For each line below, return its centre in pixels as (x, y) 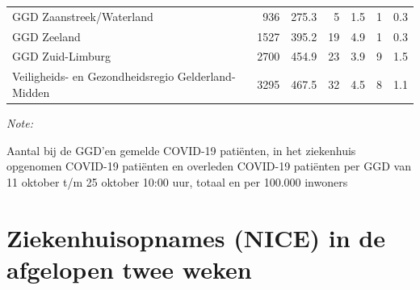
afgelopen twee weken (129, 269)
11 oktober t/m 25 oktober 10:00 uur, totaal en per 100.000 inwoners (177, 181)
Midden (31, 92)
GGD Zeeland (46, 36)
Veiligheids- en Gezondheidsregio (93, 76)
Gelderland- (206, 76)
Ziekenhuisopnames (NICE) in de (196, 237)
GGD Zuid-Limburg (61, 56)
